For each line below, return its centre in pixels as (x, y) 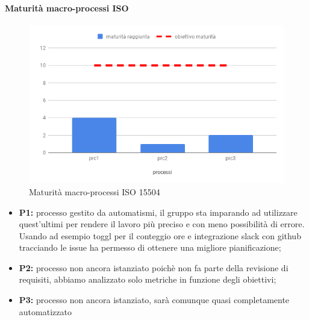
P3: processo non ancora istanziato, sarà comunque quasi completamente (154, 300)
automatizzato (45, 311)
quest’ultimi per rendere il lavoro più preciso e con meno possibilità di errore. (162, 224)
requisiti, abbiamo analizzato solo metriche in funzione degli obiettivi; (148, 279)
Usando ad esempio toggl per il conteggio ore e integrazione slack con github (160, 235)
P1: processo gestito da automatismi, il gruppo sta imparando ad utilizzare (158, 212)
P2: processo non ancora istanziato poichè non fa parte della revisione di (154, 267)
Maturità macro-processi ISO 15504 (95, 191)
